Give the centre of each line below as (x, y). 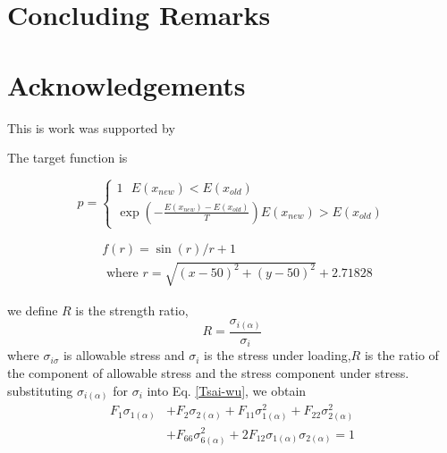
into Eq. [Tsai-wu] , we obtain (227, 390)
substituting (40, 390)
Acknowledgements (127, 84)
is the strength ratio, (132, 310)
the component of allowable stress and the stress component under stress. (208, 373)
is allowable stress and (124, 355)
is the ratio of (401, 355)
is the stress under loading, (278, 355)
